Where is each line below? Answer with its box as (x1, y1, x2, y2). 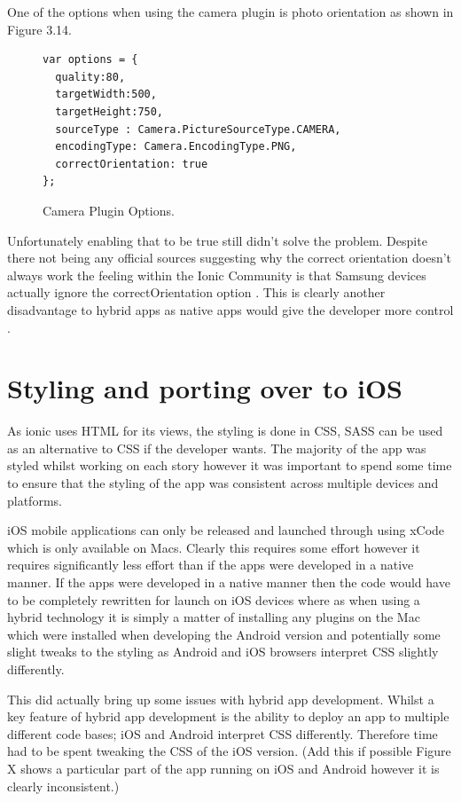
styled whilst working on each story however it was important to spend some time (7, 456, 452, 475)
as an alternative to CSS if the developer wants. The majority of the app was (7, 438, 426, 457)
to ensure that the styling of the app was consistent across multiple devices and (7, 474, 439, 491)
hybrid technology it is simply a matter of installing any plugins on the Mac (7, 608, 420, 626)
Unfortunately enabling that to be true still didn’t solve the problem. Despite (7, 231, 427, 249)
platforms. (7, 491, 62, 509)
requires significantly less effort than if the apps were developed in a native (7, 555, 414, 574)
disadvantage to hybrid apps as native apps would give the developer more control (7, 300, 454, 318)
